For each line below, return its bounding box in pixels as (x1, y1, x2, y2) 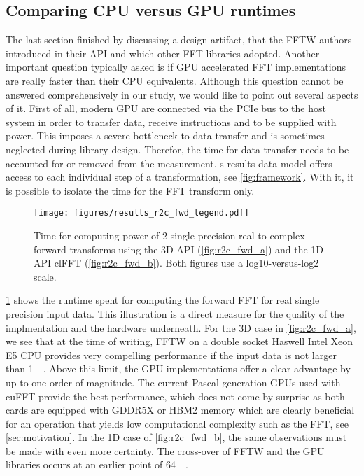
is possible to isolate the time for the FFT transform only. (6, 183, 255, 197)
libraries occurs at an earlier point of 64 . (6, 457, 188, 472)
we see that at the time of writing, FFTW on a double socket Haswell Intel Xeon (6, 334, 353, 349)
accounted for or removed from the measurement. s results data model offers (6, 155, 332, 170)
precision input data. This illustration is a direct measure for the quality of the (6, 306, 344, 321)
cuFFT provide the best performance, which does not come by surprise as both (6, 388, 345, 403)
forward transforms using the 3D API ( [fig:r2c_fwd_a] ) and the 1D (34, 241, 324, 256)
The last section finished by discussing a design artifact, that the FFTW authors (6, 32, 352, 47)
